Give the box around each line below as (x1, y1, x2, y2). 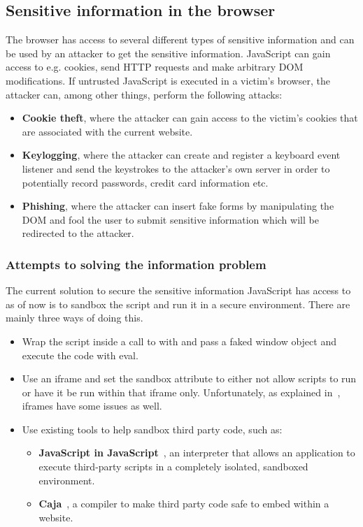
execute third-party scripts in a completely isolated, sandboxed (38, 459, 308, 474)
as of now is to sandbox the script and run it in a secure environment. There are (6, 296, 350, 311)
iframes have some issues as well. (22, 398, 162, 413)
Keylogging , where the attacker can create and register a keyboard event (22, 147, 341, 162)
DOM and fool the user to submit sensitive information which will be (22, 212, 319, 226)
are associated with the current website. (22, 124, 193, 138)
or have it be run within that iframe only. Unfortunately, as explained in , (22, 384, 341, 399)
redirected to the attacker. (22, 226, 134, 240)
